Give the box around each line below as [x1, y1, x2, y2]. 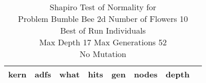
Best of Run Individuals [60, 24, 146, 36]
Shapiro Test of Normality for [49, 1, 157, 13]
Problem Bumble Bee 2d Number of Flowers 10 [18, 13, 188, 24]
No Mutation [80, 48, 126, 60]
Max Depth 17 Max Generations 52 [39, 36, 167, 48]
